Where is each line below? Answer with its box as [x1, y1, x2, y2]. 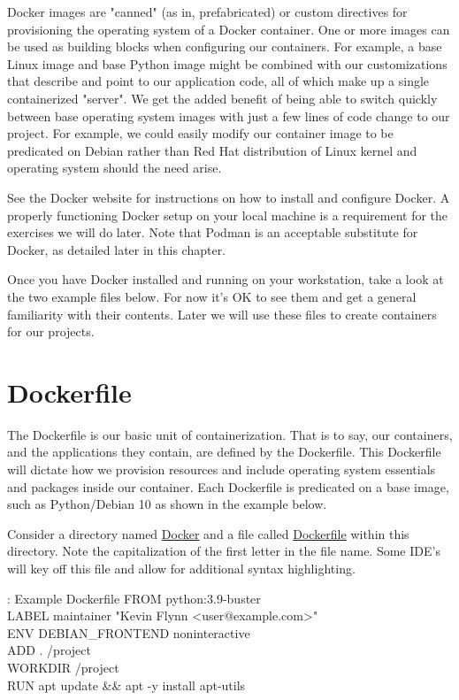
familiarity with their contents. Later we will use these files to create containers [7, 304, 437, 323]
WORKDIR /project [7, 658, 119, 676]
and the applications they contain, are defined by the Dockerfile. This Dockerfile [7, 442, 441, 461]
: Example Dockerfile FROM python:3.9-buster [7, 588, 261, 607]
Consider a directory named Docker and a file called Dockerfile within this [7, 524, 409, 542]
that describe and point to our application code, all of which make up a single [7, 72, 430, 90]
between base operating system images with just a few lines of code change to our [7, 106, 450, 125]
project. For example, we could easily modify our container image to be [7, 124, 394, 142]
